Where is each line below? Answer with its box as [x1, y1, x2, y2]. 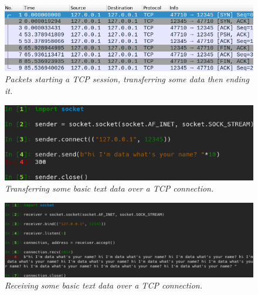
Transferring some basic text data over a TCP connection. [5, 182, 214, 195]
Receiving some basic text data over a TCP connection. [5, 279, 202, 291]
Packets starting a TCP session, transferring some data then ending [5, 73, 249, 85]
